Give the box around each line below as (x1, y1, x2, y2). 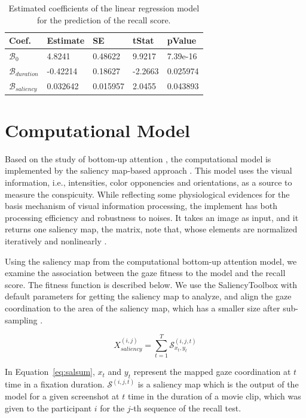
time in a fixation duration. (5, 378, 105, 390)
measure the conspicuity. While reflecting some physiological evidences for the (5, 187, 290, 200)
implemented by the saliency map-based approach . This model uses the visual (5, 164, 292, 177)
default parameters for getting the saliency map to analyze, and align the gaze (5, 290, 292, 302)
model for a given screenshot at (5, 390, 120, 402)
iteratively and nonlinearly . (5, 234, 107, 247)
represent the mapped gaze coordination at (133, 365, 291, 378)
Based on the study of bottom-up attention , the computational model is (5, 152, 271, 165)
